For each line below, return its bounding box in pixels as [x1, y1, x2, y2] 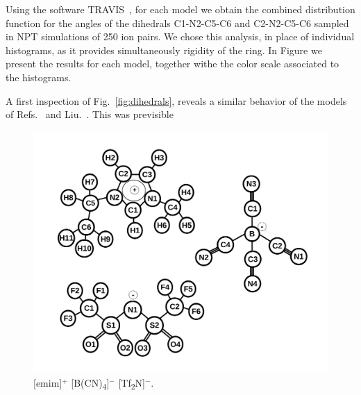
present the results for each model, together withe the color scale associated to [6, 56, 339, 71]
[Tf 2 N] [118, 376, 145, 392]
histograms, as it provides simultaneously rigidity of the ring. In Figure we [6, 42, 322, 57]
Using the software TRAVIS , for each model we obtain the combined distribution [6, 2, 355, 16]
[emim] [33, 376, 62, 390]
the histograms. [6, 69, 72, 84]
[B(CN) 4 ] [71, 376, 110, 392]
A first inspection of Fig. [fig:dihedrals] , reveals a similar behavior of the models [6, 93, 347, 108]
